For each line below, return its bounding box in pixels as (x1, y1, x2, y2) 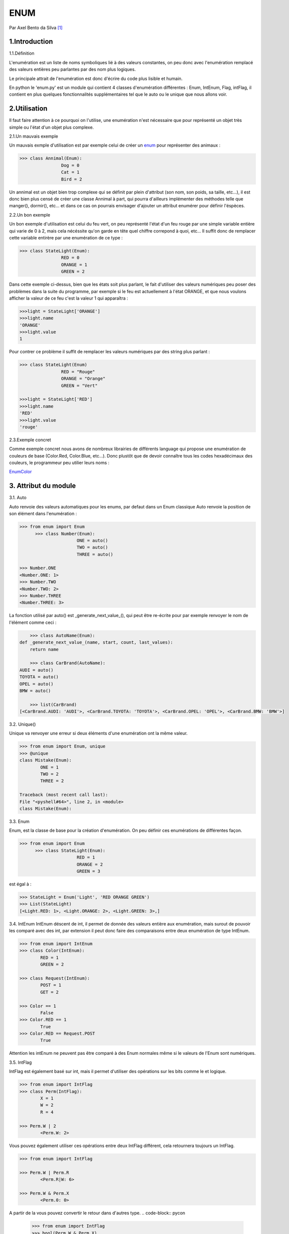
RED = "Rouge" (61, 369, 96, 375)
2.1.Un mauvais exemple (9, 133, 59, 139)
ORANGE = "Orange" (61, 376, 106, 382)
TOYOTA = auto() (19, 674, 59, 680)
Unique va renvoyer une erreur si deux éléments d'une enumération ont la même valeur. (9, 731, 188, 736)
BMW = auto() (19, 688, 51, 694)
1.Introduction (9, 38, 53, 46)
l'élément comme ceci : (9, 619, 57, 625)
